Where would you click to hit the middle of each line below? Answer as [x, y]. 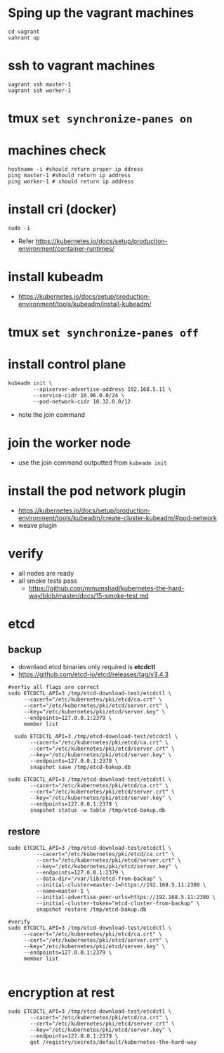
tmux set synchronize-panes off [104, 332]
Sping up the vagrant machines [101, 13]
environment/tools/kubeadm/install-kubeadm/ [85, 304]
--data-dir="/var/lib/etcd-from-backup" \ [99, 879]
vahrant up [24, 38]
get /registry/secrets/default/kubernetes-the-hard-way [113, 1042]
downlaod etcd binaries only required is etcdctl [87, 666]
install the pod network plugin [97, 491]
